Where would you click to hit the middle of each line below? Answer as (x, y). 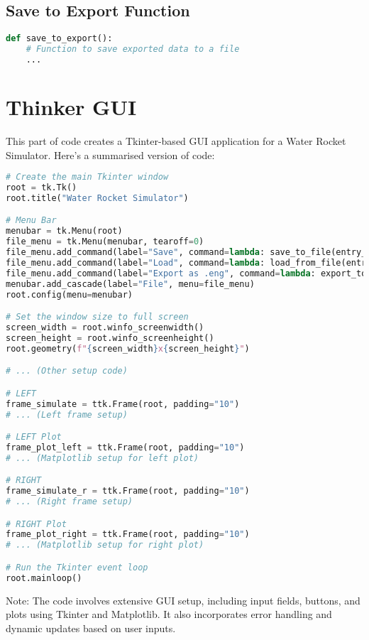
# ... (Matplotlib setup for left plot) (103, 458)
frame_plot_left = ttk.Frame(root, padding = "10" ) (125, 447)
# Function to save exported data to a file (133, 49)
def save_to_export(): (59, 39)
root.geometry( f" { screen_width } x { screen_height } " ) (128, 348)
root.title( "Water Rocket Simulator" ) (97, 198)
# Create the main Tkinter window (87, 177)
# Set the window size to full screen (97, 317)
